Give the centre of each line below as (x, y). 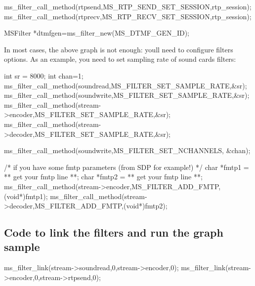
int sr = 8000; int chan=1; (44, 75)
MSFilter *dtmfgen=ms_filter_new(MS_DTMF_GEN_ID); (97, 33)
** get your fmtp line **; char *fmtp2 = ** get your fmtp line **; (103, 177)
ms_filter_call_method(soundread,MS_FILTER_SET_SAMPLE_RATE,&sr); (126, 85)
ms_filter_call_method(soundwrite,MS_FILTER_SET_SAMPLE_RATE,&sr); (127, 95)
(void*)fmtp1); (26, 196)
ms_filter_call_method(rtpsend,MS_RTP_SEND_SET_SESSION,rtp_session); (128, 6)
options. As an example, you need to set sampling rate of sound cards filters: (120, 59)
